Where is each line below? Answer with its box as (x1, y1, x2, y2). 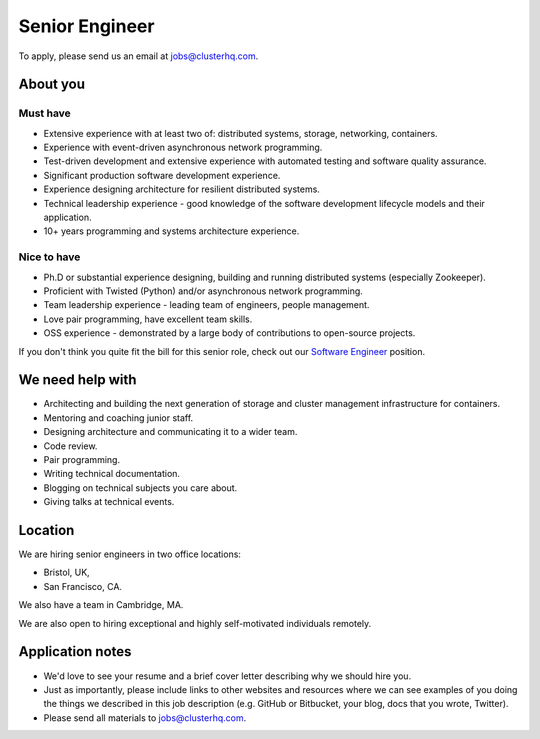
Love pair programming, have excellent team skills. (43, 313, 253, 325)
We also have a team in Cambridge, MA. (18, 599, 184, 611)
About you (18, 76, 85, 93)
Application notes (18, 643, 132, 660)
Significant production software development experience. (43, 169, 281, 181)
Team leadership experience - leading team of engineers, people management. (43, 299, 370, 311)
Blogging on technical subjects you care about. (43, 481, 238, 494)
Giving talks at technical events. (43, 496, 175, 508)
